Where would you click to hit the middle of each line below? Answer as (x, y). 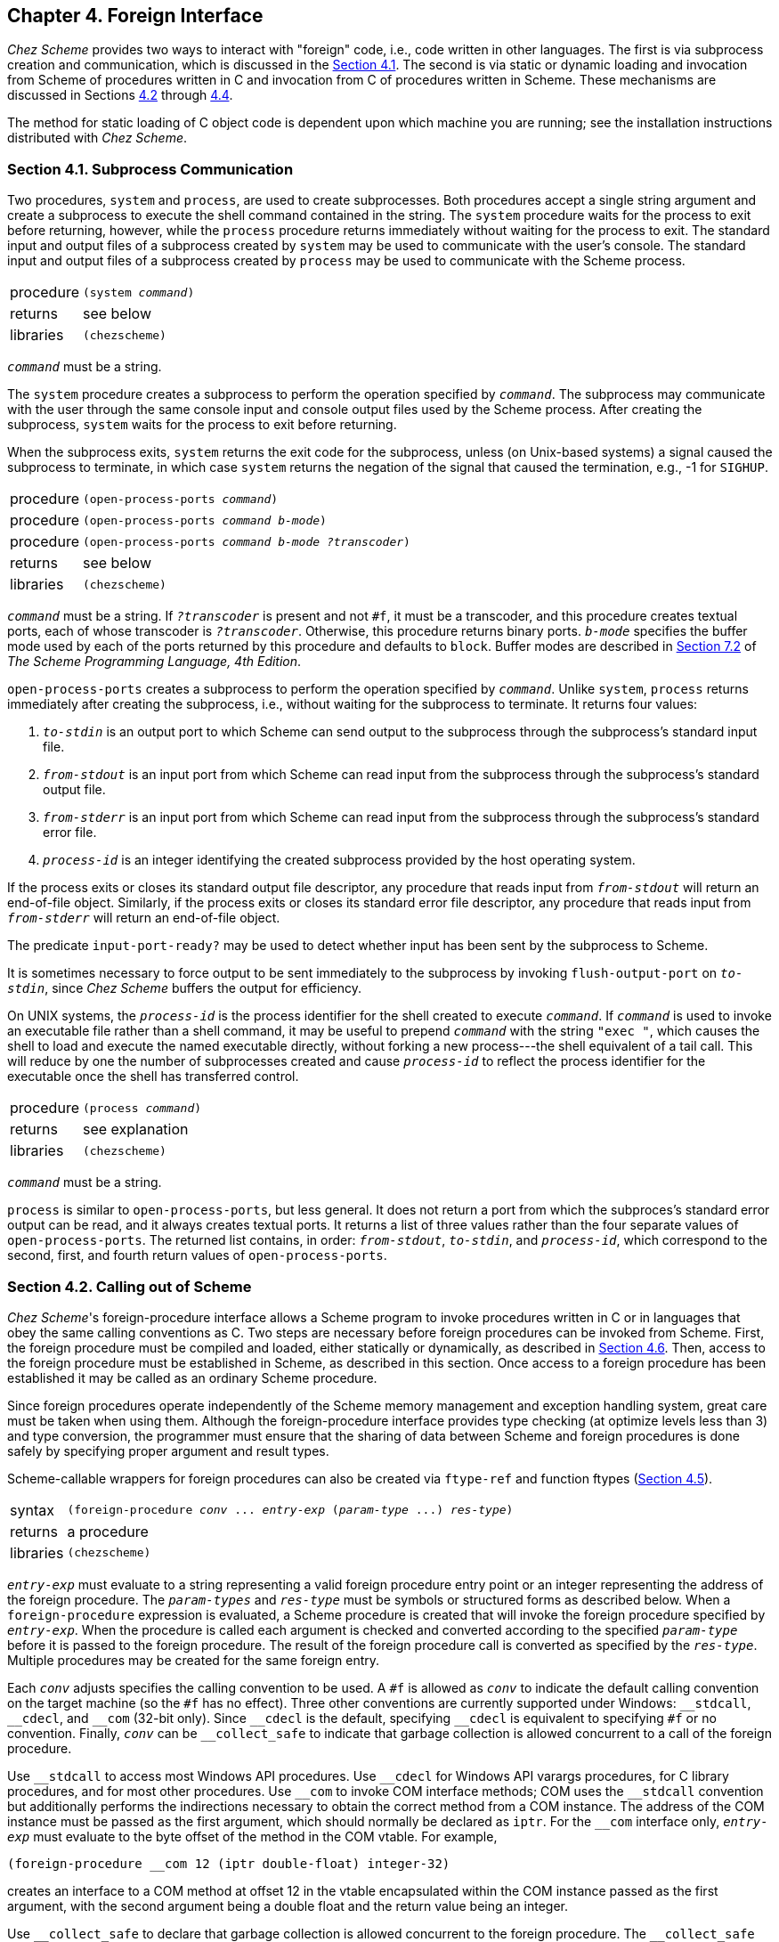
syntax (32, 1510)
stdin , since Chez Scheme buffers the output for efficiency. (185, 988)
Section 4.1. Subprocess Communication (150, 169)
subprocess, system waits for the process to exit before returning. (202, 425)
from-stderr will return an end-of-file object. (144, 918)
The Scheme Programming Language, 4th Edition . (154, 662)
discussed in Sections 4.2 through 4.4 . (120, 95)
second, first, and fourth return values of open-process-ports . (197, 1255)
